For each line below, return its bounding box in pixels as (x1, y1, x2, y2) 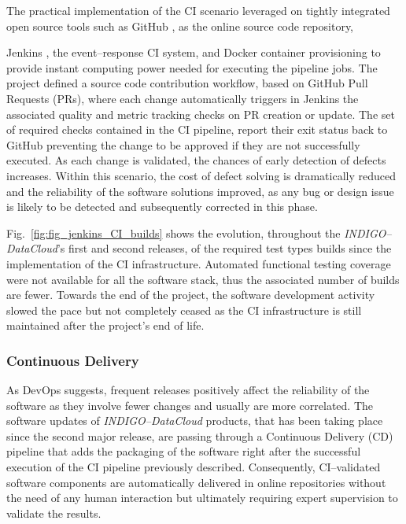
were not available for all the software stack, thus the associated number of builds (6, 271, 400, 287)
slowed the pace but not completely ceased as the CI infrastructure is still (6, 301, 362, 318)
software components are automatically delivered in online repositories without (6, 474, 386, 490)
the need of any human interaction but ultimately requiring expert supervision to (6, 489, 398, 506)
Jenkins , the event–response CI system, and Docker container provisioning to (6, 44, 381, 61)
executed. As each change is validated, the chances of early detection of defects (6, 152, 386, 168)
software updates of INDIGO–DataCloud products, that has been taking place (6, 412, 383, 429)
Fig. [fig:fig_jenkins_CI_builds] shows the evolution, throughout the (6, 224, 341, 241)
